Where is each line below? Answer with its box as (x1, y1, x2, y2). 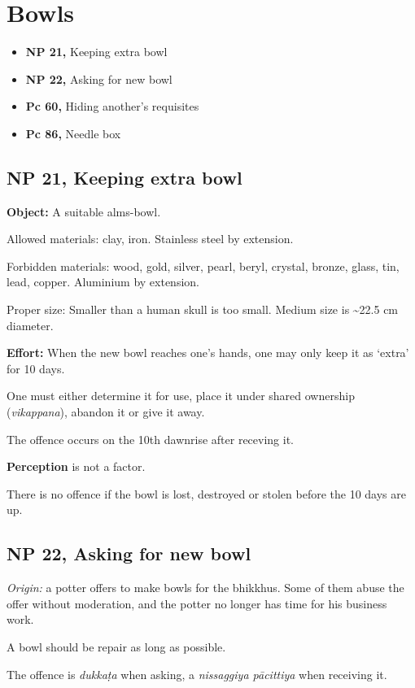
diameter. (7, 316, 54, 333)
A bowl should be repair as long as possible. (7, 638, 226, 655)
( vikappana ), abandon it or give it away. (7, 403, 205, 420)
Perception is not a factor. (7, 458, 146, 475)
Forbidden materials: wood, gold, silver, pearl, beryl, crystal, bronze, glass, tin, (7, 257, 400, 274)
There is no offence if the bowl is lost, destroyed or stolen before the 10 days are (7, 485, 406, 502)
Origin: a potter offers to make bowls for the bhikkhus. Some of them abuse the (7, 579, 404, 596)
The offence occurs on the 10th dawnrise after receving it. (7, 430, 294, 447)
